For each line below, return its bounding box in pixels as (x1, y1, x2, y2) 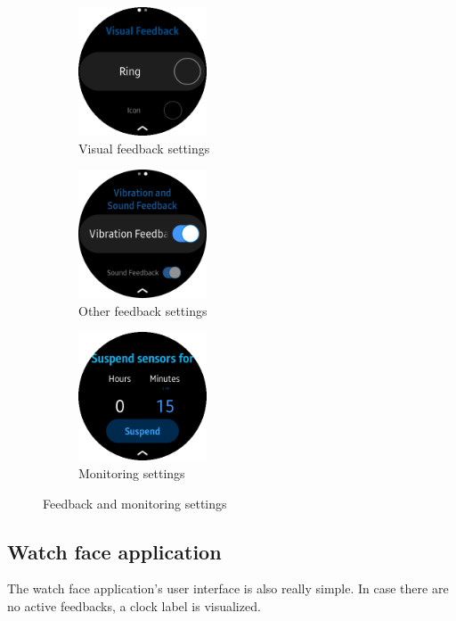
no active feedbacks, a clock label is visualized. (7, 596, 261, 615)
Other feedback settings (78, 301, 208, 319)
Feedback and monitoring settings (43, 493, 227, 512)
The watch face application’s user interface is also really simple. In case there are (7, 579, 449, 598)
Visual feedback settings (78, 138, 210, 157)
